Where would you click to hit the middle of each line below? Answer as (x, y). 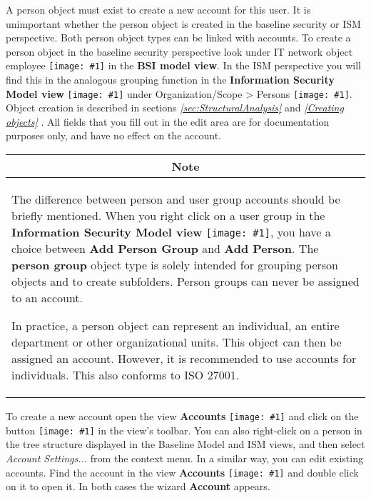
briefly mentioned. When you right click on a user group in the (168, 216)
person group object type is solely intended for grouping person (175, 265)
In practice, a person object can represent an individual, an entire (176, 326)
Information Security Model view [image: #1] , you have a (171, 232)
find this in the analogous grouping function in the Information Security (170, 80)
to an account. (47, 298)
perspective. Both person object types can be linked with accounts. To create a (178, 38)
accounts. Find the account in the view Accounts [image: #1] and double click (182, 472)
